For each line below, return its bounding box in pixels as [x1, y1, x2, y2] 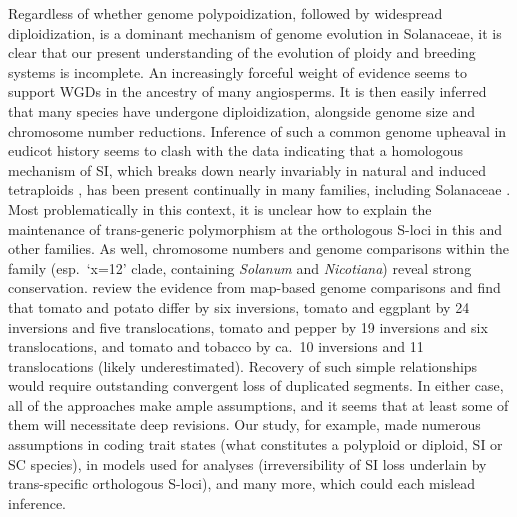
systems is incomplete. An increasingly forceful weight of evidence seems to [8, 61, 468, 82]
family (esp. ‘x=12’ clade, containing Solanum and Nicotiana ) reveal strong [8, 257, 472, 278]
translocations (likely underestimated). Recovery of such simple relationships [8, 355, 478, 376]
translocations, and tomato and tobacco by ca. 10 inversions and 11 [8, 336, 424, 357]
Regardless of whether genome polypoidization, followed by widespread [8, 3, 443, 23]
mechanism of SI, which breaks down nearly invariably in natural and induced [8, 159, 486, 180]
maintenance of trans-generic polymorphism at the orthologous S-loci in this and [8, 218, 502, 239]
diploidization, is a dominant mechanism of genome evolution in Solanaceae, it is [8, 22, 502, 43]
